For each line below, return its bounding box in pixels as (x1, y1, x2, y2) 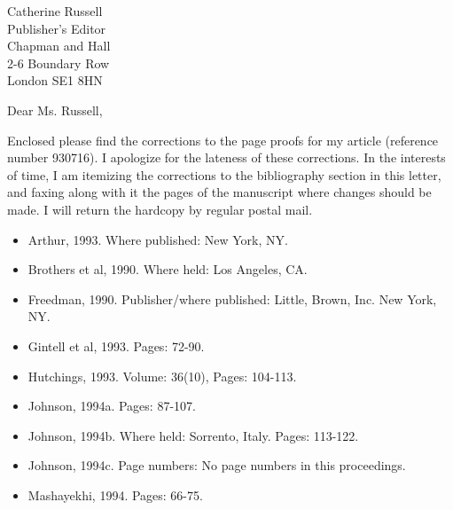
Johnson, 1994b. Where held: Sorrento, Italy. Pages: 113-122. (27, 426, 359, 444)
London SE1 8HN (7, 71, 103, 90)
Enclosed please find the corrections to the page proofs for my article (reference (7, 130, 439, 149)
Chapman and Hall (7, 36, 111, 55)
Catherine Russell (7, 2, 103, 20)
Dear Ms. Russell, (7, 100, 103, 119)
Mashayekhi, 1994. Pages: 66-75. (27, 485, 203, 504)
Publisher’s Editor (7, 19, 106, 37)
